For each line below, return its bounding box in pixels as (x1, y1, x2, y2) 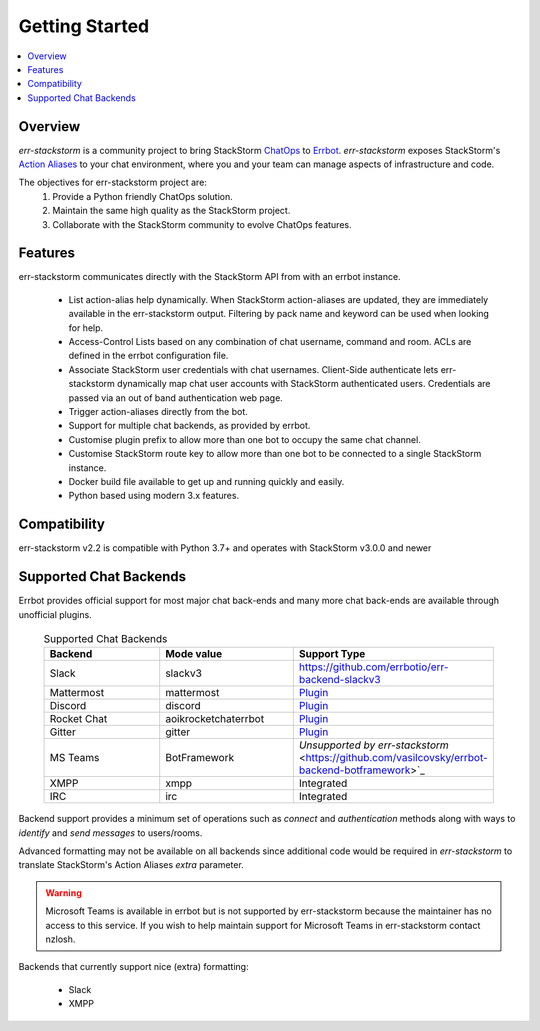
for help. (68, 321, 104, 334)
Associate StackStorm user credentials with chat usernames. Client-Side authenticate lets (68, 363, 439, 375)
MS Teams (49, 751, 100, 765)
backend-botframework (298, 763, 411, 777)
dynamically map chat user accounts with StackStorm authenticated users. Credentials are (116, 378, 491, 390)
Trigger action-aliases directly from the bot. (68, 406, 249, 417)
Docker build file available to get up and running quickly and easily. (68, 475, 345, 487)
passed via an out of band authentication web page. (68, 391, 284, 404)
